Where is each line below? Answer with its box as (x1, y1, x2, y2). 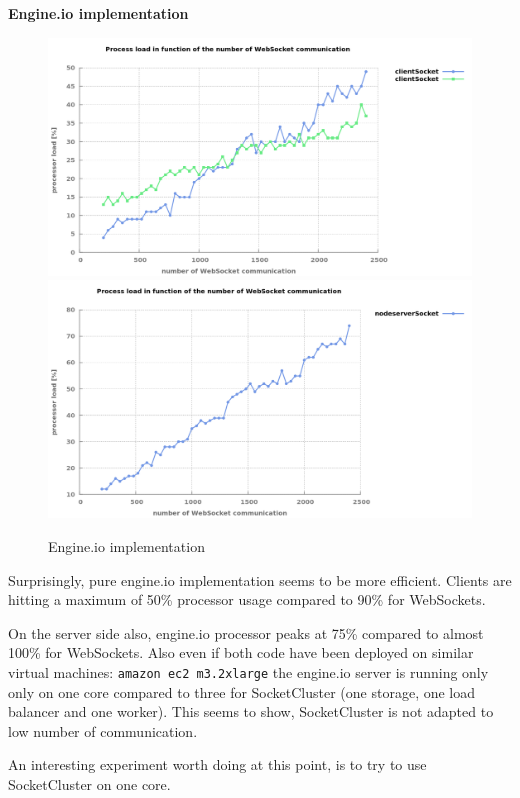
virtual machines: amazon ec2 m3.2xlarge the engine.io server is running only (8, 661, 489, 682)
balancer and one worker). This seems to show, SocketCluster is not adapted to (8, 701, 494, 722)
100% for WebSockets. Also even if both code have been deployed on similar (8, 642, 474, 663)
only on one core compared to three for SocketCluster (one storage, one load (8, 681, 476, 702)
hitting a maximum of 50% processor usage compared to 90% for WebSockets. (8, 589, 486, 610)
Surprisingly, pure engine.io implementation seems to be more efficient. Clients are (8, 569, 512, 590)
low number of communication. (8, 720, 198, 741)
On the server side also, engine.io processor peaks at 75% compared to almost (8, 622, 484, 643)
